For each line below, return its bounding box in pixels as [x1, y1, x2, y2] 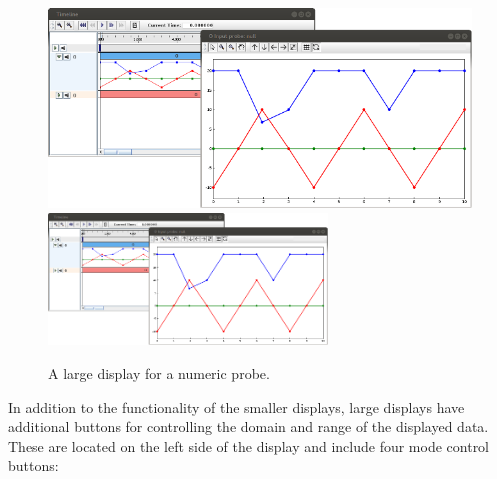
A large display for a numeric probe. [48, 362, 270, 383]
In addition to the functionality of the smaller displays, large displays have [8, 396, 465, 417]
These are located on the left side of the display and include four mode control [8, 435, 490, 456]
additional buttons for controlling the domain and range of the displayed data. [8, 416, 489, 437]
